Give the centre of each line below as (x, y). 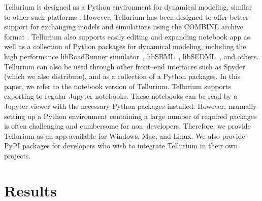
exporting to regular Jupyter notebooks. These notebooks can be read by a (121, 96)
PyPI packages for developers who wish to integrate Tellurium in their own (121, 146)
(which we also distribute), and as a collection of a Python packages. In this (122, 76)
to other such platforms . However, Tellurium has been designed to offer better (126, 16)
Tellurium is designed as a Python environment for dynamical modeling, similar (128, 7)
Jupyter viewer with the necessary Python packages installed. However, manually (130, 106)
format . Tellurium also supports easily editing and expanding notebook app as (127, 36)
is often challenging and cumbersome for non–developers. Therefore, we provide (127, 126)
